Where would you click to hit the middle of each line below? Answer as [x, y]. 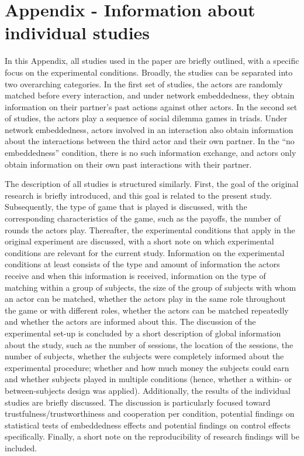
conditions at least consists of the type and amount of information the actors [142, 264]
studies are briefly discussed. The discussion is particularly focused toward [138, 402]
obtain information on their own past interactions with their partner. [128, 164]
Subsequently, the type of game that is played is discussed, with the [126, 207]
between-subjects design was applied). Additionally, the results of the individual [148, 390]
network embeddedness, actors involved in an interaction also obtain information [149, 129]
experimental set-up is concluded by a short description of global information [143, 333]
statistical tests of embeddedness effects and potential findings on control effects [148, 425]
